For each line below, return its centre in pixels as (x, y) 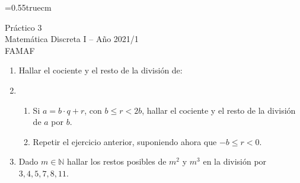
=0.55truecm (28, 7)
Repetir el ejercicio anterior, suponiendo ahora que (125, 141)
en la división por (235, 161)
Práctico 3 (23, 27)
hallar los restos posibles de (117, 161)
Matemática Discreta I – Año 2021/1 (72, 39)
